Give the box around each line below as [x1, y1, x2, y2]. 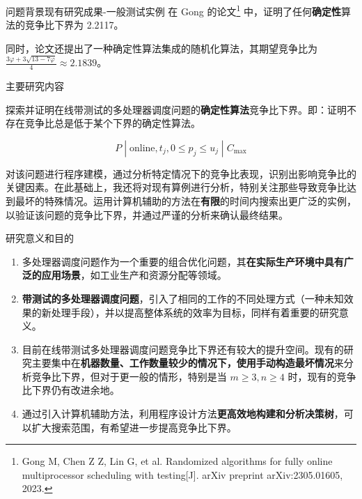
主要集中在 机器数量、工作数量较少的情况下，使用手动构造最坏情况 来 [31, 355, 344, 370]
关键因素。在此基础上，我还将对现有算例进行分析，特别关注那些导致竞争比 [6, 180, 347, 194]
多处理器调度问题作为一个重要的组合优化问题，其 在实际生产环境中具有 [22, 254, 344, 268]
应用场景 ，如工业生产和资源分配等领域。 [41, 268, 227, 282]
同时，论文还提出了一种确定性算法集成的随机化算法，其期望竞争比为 [6, 40, 317, 55]
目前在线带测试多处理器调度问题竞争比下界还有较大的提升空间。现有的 [22, 341, 344, 356]
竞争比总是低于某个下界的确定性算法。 [24, 116, 200, 130]
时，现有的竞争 [288, 369, 356, 383]
